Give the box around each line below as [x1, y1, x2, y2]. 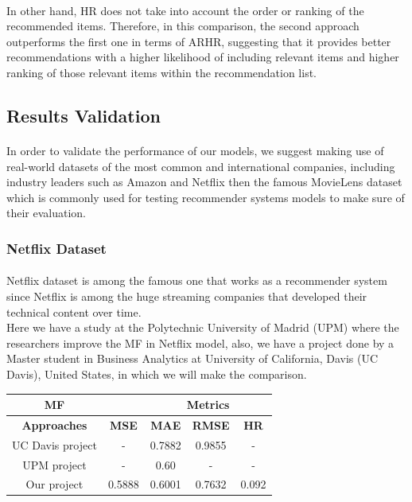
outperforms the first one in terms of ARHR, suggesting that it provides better [6, 33, 391, 49]
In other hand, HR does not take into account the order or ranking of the [6, 2, 364, 18]
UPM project [22, 456, 87, 473]
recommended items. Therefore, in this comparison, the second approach [6, 18, 360, 34]
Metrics [186, 396, 230, 412]
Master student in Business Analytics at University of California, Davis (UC [6, 350, 379, 367]
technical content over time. [6, 303, 142, 320]
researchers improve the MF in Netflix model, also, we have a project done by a [6, 334, 395, 351]
